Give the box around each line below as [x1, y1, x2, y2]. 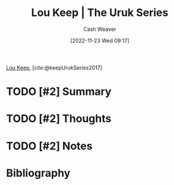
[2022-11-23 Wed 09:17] [70, 37, 129, 44]
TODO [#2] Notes [6, 139, 93, 152]
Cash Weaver [83, 25, 116, 33]
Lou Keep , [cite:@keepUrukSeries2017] [6, 64, 103, 71]
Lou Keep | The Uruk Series [31, 6, 169, 20]
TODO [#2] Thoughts [6, 112, 112, 126]
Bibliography [6, 166, 71, 180]
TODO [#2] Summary [6, 85, 112, 98]
